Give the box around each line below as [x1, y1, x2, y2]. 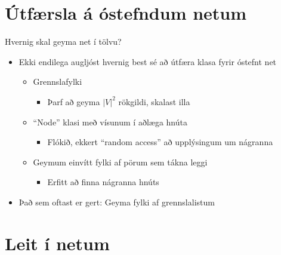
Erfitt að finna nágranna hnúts [47, 176, 159, 188]
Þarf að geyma [47, 95, 100, 107]
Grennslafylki [33, 75, 82, 88]
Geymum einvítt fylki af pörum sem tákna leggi [33, 155, 208, 168]
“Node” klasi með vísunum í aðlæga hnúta [33, 115, 187, 128]
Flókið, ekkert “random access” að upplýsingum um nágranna [47, 136, 273, 148]
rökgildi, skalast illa [118, 95, 190, 107]
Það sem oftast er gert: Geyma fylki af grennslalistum [18, 195, 215, 208]
